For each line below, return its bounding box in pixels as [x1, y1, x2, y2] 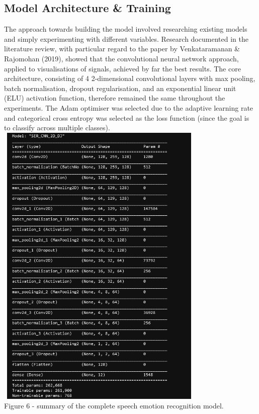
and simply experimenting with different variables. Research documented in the [4, 33, 248, 44]
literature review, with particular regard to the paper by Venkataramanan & [4, 43, 240, 54]
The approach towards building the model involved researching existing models [4, 24, 247, 34]
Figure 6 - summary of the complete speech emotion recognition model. [4, 400, 224, 411]
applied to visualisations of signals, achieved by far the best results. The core [4, 63, 241, 73]
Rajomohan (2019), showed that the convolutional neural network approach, [4, 53, 239, 63]
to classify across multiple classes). [4, 122, 110, 133]
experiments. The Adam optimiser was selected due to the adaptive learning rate [4, 102, 253, 113]
